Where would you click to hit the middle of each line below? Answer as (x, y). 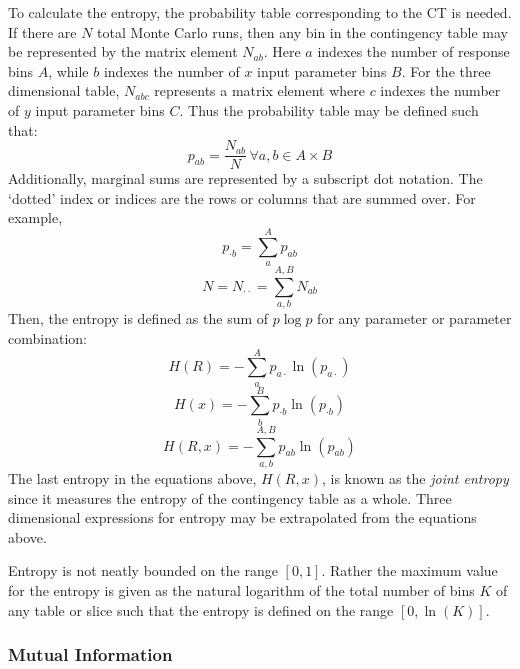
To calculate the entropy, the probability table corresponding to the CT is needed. (260, 12)
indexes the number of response (413, 51)
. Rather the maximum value (409, 570)
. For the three (446, 70)
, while (68, 70)
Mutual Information (90, 654)
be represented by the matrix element (123, 51)
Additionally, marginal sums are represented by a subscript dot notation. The (245, 178)
